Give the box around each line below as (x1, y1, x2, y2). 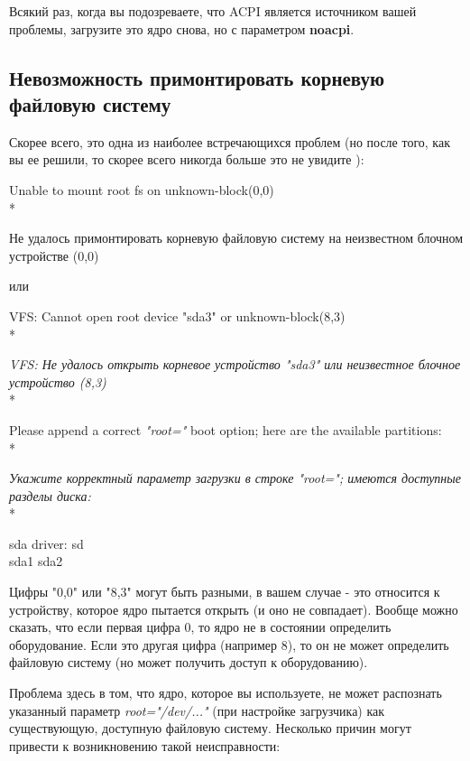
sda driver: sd (9, 534, 84, 552)
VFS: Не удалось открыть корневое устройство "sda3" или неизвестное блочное (9, 355, 461, 374)
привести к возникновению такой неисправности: (9, 736, 281, 755)
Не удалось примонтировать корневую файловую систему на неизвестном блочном (9, 228, 464, 247)
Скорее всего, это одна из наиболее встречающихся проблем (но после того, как (9, 132, 450, 151)
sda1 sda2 (9, 552, 63, 571)
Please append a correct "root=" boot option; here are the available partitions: (9, 420, 442, 439)
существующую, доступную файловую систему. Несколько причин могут (9, 719, 411, 738)
